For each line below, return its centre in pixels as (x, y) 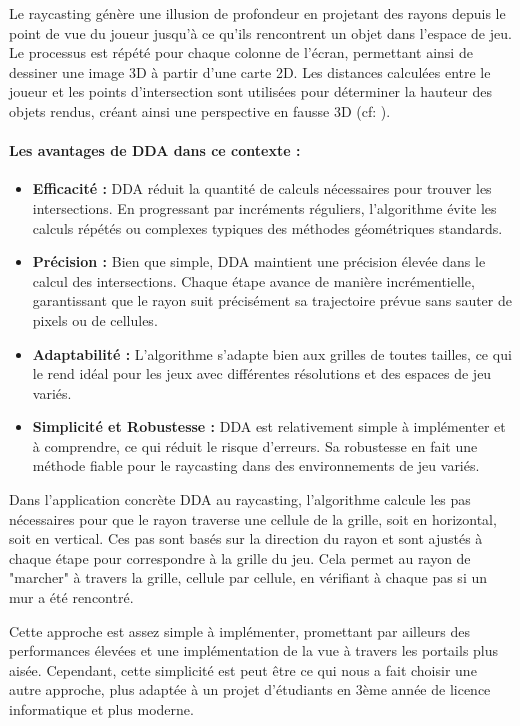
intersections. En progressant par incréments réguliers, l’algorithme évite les (264, 207)
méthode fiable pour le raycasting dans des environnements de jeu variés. (256, 465)
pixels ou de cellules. (95, 319)
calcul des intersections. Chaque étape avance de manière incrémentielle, (253, 280)
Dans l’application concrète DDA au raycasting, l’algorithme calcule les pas (240, 499)
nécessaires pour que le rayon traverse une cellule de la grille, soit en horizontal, (253, 518)
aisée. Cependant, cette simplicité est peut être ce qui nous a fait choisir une (243, 669)
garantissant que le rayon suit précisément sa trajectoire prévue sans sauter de (272, 300)
